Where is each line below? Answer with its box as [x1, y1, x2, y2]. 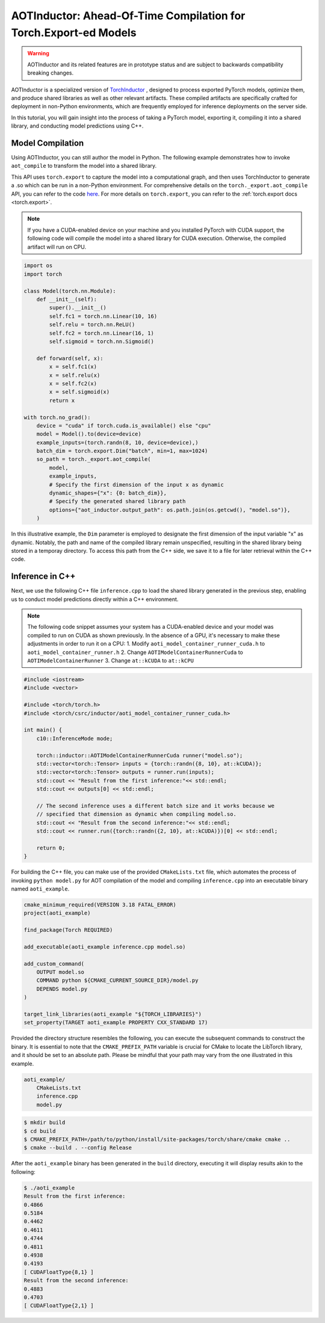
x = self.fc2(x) [49, 380, 97, 387]
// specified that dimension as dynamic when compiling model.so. [36, 811, 237, 818]
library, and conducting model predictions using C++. [11, 122, 144, 129]
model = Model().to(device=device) [36, 431, 141, 437]
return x [49, 397, 75, 404]
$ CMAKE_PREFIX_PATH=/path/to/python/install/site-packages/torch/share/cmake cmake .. [23, 1136, 291, 1143]
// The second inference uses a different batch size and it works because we [36, 802, 275, 809]
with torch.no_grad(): [23, 414, 91, 421]
